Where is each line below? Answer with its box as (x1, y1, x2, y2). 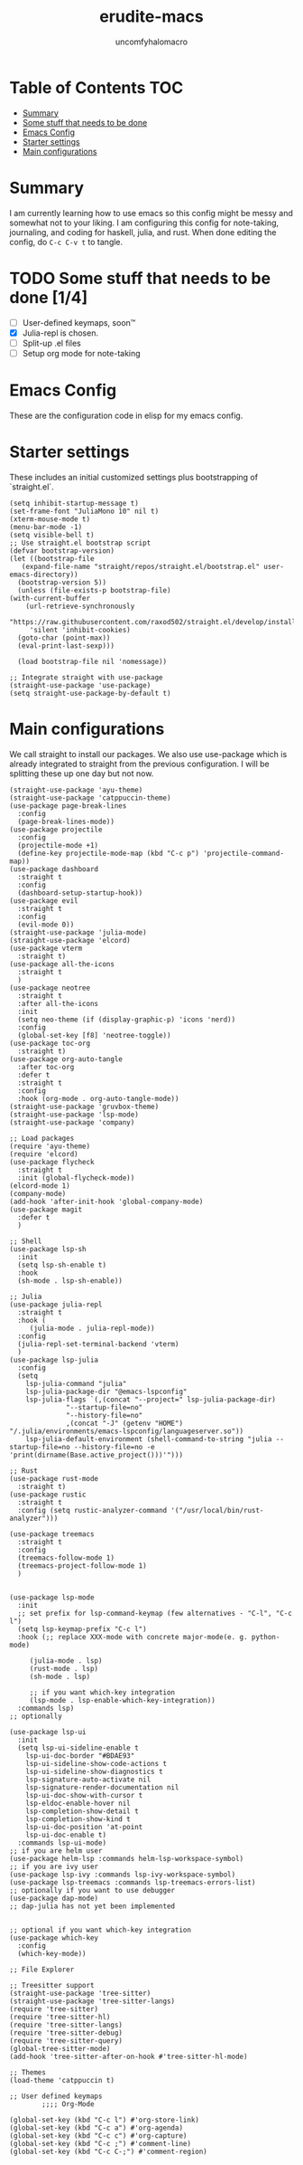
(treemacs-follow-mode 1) (17, 1553, 115, 1562)
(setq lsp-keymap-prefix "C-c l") (17, 1624, 147, 1634)
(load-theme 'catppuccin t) (9, 2075, 115, 2084)
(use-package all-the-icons (9, 959, 115, 969)
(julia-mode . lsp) (29, 1656, 103, 1666)
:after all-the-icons (17, 999, 99, 1008)
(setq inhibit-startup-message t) (9, 499, 140, 508)
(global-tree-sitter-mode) (9, 2044, 111, 2053)
